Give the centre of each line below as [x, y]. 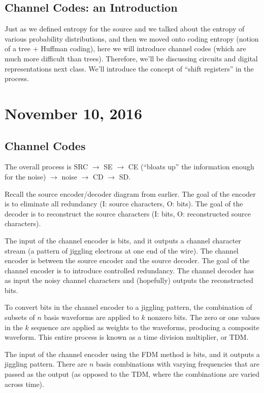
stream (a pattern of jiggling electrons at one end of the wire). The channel [122, 250]
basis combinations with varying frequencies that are [178, 364]
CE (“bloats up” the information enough [191, 167]
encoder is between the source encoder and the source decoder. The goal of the [127, 260]
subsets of [20, 317]
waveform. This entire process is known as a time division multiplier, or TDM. [127, 337]
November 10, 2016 [73, 113]
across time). [24, 384]
